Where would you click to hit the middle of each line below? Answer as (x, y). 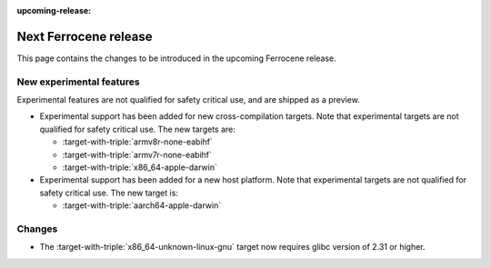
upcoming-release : (54, 10)
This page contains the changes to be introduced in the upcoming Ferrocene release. (176, 58)
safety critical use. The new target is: (109, 193)
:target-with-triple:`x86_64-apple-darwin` (140, 167)
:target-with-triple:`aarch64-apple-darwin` (142, 205)
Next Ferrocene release (85, 36)
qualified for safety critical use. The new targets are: (137, 129)
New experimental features (78, 82)
